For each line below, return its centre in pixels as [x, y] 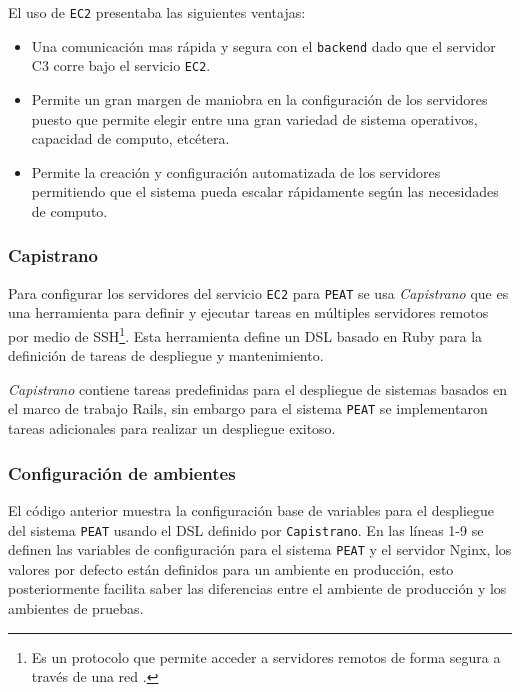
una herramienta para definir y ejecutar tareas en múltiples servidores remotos [248, 312]
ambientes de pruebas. [76, 608]
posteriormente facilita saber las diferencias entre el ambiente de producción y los [257, 588]
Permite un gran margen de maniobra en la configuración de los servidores [259, 98]
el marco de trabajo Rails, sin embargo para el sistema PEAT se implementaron [248, 408]
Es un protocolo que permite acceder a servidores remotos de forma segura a [266, 656]
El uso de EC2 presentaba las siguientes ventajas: [157, 12]
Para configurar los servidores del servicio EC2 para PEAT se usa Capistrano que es [258, 292]
